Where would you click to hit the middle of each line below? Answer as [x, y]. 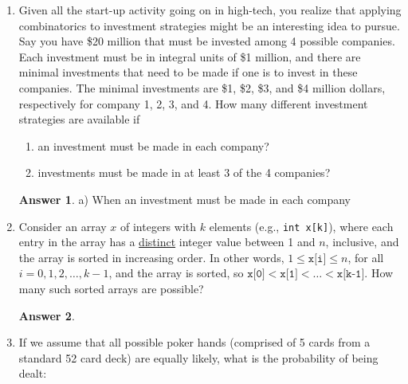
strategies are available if [79, 119]
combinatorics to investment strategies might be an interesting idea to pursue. [209, 25]
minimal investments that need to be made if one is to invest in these [188, 72]
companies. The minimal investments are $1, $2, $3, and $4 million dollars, [202, 87]
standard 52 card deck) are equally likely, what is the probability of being [198, 357]
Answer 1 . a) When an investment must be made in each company [185, 199]
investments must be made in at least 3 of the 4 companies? [184, 172]
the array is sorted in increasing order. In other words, [151, 257]
